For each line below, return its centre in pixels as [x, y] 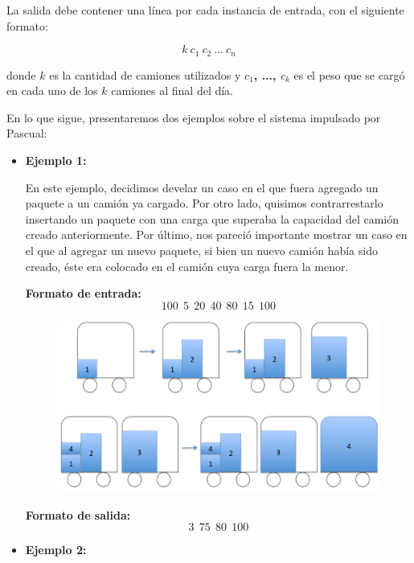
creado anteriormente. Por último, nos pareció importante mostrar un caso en [216, 234]
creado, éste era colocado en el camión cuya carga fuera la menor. [187, 266]
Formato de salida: [78, 514]
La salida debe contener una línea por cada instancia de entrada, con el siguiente [205, 10]
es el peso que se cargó [349, 74]
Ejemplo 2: [56, 550]
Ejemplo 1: [56, 160]
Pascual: [27, 133]
